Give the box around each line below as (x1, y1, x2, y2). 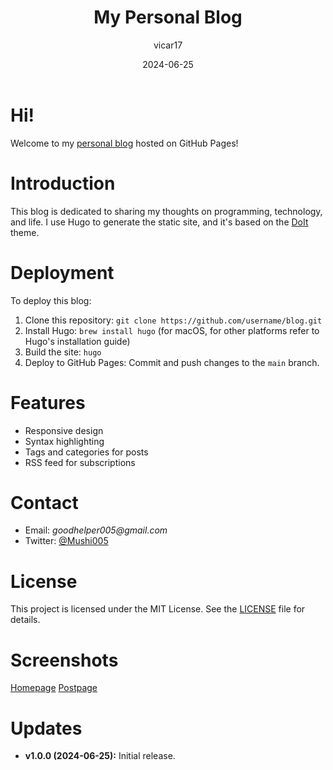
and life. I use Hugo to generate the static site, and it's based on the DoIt (10, 216, 309, 228)
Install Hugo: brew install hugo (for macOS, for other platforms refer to (24, 324, 320, 336)
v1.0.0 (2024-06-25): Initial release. (24, 750, 176, 762)
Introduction (10, 172, 116, 195)
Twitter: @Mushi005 (24, 535, 109, 547)
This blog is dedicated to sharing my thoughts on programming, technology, (10, 205, 323, 217)
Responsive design (24, 424, 104, 436)
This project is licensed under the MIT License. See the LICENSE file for (10, 603, 306, 615)
